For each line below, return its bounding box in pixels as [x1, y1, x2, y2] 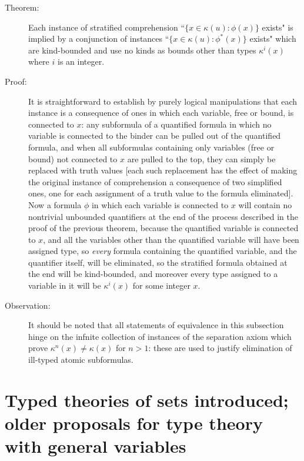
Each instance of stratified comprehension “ [28, 21, 185, 33]
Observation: [5, 299, 51, 311]
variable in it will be [28, 279, 101, 292]
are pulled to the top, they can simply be [127, 152, 276, 165]
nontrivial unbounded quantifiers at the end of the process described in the [28, 210, 299, 222]
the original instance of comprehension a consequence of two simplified [28, 175, 282, 188]
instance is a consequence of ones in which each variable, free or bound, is [28, 106, 294, 119]
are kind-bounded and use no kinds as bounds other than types [28, 44, 256, 56]
